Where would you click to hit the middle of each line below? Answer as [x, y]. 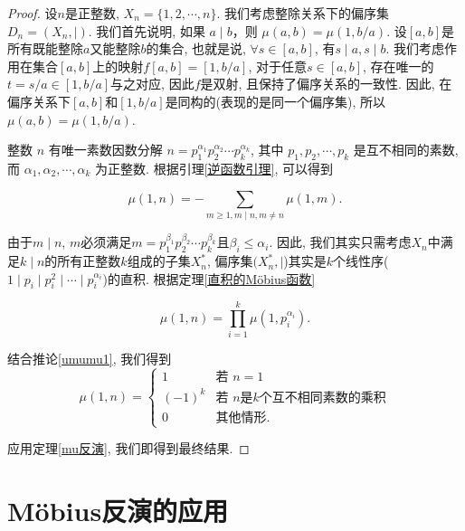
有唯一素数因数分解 [105, 150]
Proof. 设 [33, 13]
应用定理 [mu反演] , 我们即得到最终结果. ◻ [128, 448]
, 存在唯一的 [399, 66]
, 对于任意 [278, 66]
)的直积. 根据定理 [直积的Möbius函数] [209, 278]
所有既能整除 [45, 48]
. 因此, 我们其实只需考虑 [340, 242]
